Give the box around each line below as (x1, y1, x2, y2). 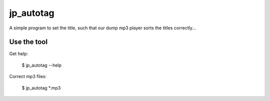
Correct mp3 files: (9, 74, 47, 80)
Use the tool (9, 38, 47, 46)
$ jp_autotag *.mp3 (21, 85, 61, 91)
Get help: (9, 51, 28, 57)
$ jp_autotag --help (21, 62, 62, 68)
